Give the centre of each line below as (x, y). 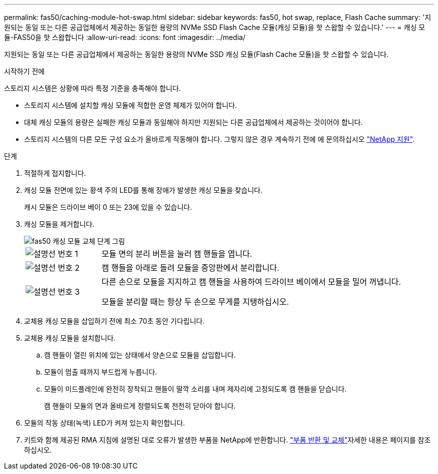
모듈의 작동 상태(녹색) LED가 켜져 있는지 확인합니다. (104, 423)
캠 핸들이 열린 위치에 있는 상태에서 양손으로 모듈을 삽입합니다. (140, 355)
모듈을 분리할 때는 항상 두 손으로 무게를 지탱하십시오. (195, 302)
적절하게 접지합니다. (55, 173)
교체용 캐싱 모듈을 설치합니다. (70, 338)
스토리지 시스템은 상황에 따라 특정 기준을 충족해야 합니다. (92, 88)
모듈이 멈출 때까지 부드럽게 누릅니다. (100, 372)
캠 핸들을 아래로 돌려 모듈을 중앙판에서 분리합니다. (190, 268)
